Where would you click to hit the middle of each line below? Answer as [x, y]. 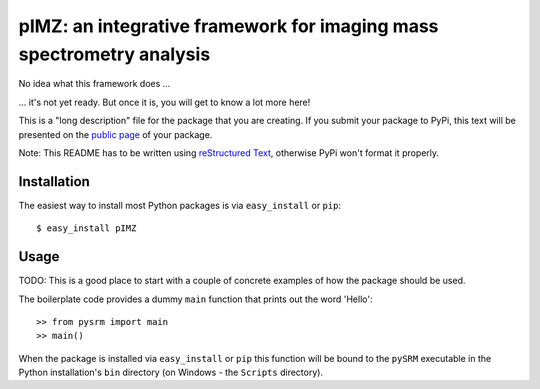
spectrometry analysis [114, 54]
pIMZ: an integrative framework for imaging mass [228, 26]
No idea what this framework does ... [94, 84]
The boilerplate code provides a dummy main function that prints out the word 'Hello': [195, 299]
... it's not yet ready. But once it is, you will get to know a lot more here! [164, 102]
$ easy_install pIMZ [86, 228]
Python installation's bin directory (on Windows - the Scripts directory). [171, 372]
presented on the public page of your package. [115, 134]
